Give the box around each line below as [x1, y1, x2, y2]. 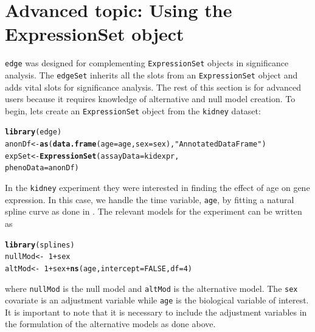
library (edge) [5, 128, 62, 137]
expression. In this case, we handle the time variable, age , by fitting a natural [5, 193, 294, 206]
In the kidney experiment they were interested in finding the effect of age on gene [5, 181, 310, 194]
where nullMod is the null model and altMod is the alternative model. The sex [5, 282, 298, 294]
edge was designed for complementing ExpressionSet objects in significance [5, 57, 289, 69]
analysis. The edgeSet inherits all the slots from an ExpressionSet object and [5, 68, 298, 81]
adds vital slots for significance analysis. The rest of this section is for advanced [5, 80, 301, 93]
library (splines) [5, 240, 75, 249]
